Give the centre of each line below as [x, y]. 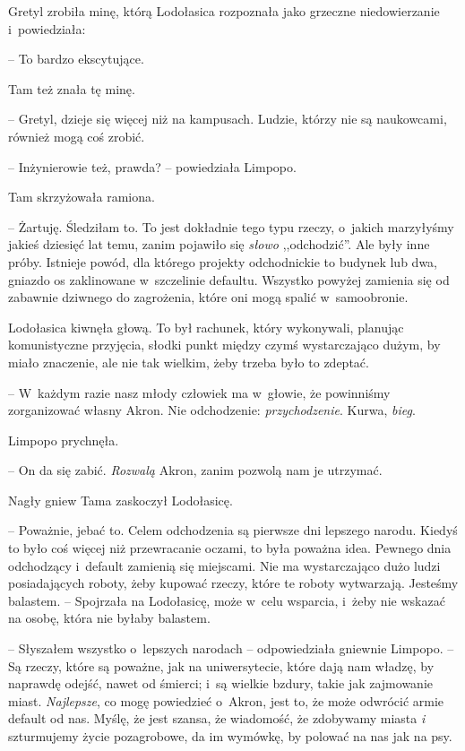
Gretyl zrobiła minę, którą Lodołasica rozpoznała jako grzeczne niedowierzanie [224, 11]
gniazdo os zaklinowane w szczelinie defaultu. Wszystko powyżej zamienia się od [229, 279]
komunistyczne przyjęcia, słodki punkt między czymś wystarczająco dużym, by [224, 345]
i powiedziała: [47, 28]
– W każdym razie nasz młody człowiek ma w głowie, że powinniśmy [199, 392]
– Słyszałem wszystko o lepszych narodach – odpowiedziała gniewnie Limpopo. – [231, 648]
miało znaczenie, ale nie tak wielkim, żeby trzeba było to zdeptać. [189, 362]
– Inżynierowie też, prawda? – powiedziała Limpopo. [152, 166]
